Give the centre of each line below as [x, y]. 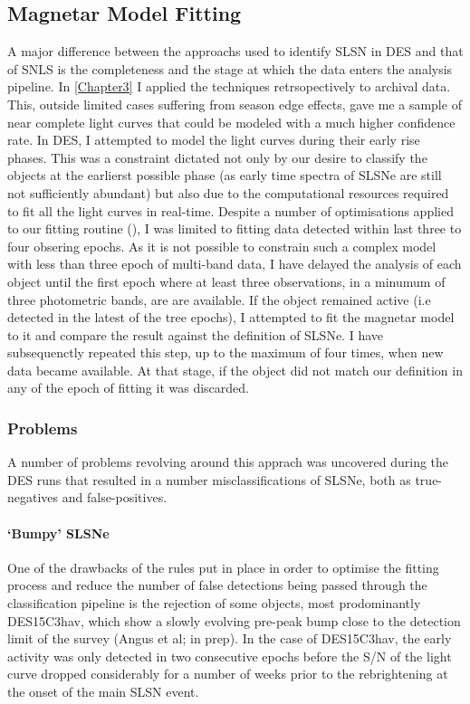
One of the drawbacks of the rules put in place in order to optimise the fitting [223, 567]
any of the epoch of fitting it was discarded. [128, 388]
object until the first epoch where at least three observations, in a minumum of [226, 281]
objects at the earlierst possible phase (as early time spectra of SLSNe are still [225, 175]
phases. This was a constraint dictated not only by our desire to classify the [217, 157]
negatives [33, 497]
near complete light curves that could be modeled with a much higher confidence [231, 122]
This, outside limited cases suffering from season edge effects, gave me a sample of [235, 104]
